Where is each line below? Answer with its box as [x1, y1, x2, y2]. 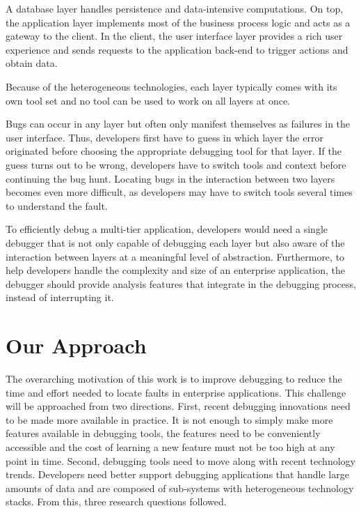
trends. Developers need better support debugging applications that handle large [6, 467, 349, 482]
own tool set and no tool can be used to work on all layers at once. [6, 93, 290, 107]
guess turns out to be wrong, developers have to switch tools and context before [6, 157, 346, 171]
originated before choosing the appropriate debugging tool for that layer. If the [6, 144, 342, 158]
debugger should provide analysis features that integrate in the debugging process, [6, 276, 356, 291]
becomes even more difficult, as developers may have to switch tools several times [6, 185, 353, 199]
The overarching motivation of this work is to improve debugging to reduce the [6, 372, 342, 385]
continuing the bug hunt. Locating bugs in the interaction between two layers [6, 171, 335, 185]
